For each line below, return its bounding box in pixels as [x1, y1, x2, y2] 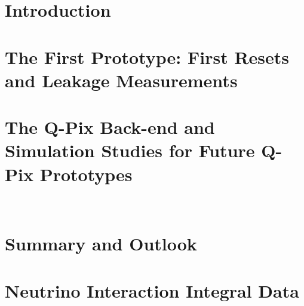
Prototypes [39, 161, 133, 186]
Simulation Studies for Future [5, 138, 255, 163]
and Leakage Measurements [5, 68, 238, 92]
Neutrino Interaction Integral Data [5, 278, 299, 302]
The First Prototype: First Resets [5, 44, 290, 69]
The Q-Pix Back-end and [5, 115, 215, 139]
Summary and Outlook [5, 231, 197, 256]
